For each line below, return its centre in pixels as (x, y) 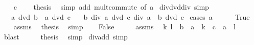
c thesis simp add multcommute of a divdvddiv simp (111, 7)
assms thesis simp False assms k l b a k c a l (124, 27)
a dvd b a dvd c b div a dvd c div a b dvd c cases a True (130, 16)
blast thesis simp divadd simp (66, 36)
